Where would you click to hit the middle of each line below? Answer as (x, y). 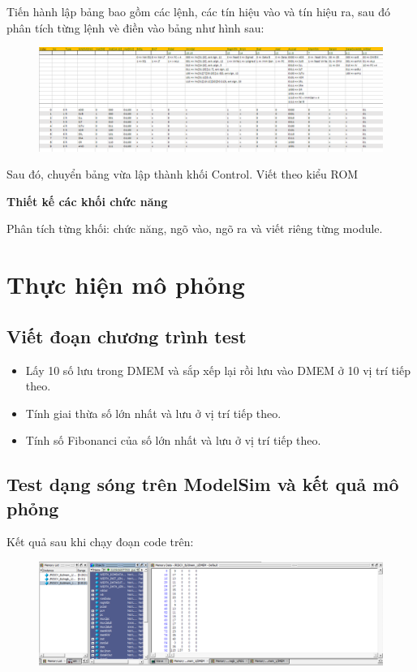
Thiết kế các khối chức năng (87, 201)
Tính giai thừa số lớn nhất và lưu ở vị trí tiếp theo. (153, 413)
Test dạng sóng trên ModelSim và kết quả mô (203, 484)
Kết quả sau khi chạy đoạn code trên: (100, 542)
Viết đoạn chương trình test (127, 336)
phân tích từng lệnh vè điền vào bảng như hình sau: (135, 27)
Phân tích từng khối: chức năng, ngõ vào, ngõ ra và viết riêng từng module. (195, 228)
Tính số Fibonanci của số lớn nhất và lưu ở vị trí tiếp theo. (173, 440)
